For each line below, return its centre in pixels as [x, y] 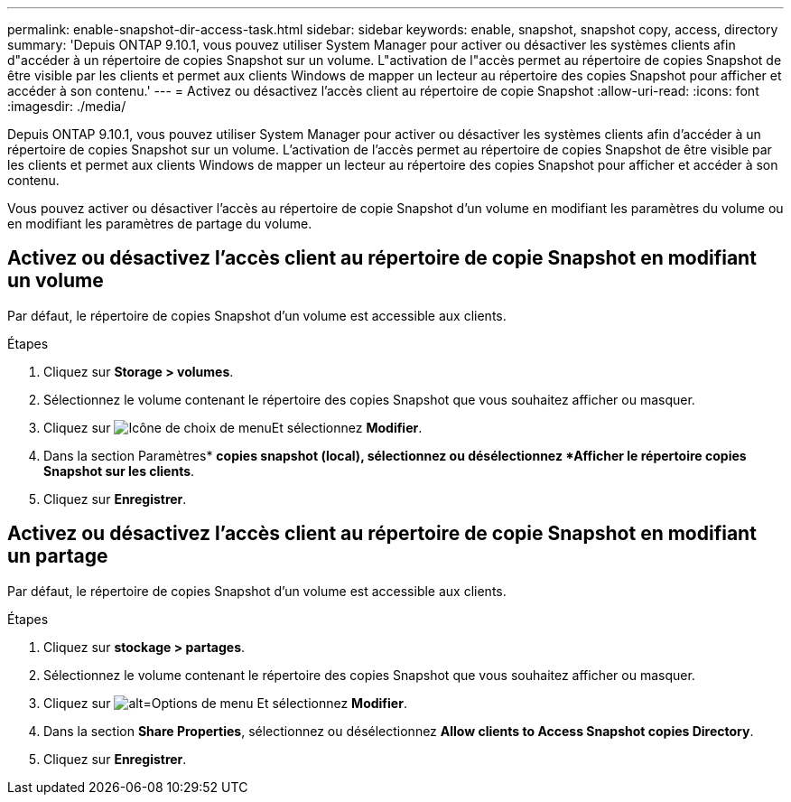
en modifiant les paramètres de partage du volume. [160, 224]
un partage [58, 556]
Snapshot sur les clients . [119, 471]
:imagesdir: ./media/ [67, 106]
